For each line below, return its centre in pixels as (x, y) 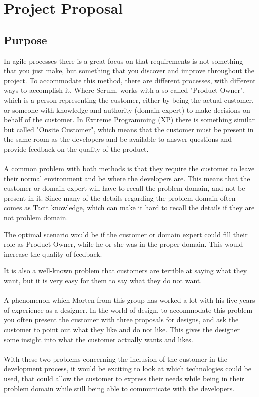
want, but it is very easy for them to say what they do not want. (103, 281)
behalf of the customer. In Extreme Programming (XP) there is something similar (129, 120)
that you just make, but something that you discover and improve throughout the (129, 71)
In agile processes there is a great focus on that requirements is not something (124, 61)
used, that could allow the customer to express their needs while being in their (124, 378)
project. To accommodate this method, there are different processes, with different (130, 80)
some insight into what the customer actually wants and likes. (99, 339)
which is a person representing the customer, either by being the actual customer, (129, 100)
